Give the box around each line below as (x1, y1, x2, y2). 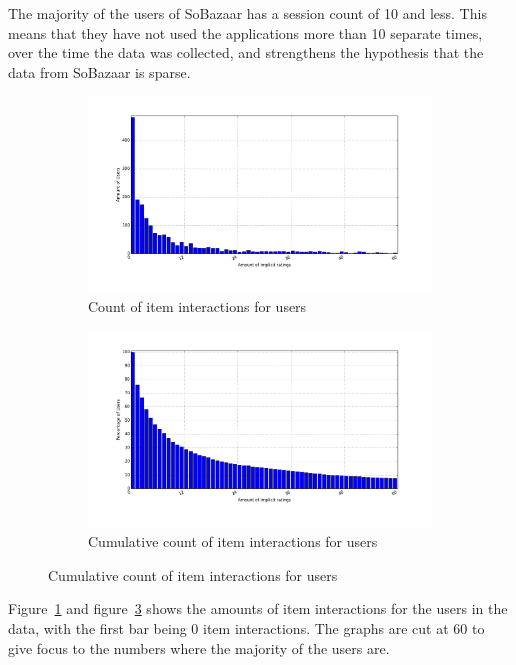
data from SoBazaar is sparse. (8, 61, 191, 82)
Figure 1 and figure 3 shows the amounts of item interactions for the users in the (8, 598, 508, 619)
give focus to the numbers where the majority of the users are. (8, 637, 390, 658)
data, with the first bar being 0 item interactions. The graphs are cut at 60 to (8, 617, 485, 638)
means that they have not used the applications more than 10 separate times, (8, 22, 483, 43)
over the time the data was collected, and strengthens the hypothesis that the (8, 42, 484, 63)
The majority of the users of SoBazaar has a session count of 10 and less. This (8, 3, 487, 23)
